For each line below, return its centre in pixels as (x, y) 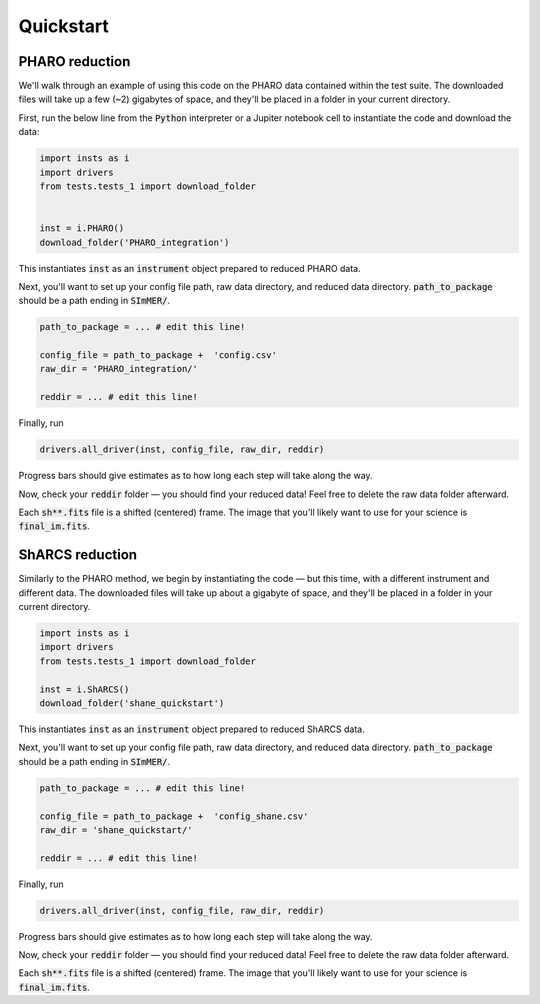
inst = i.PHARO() (82, 228)
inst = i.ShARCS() (84, 689)
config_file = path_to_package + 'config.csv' (158, 355)
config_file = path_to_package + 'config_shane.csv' (174, 816)
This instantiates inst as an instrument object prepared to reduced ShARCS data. (191, 729)
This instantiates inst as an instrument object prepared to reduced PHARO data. (190, 268)
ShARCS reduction (78, 555)
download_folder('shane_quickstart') (132, 703)
